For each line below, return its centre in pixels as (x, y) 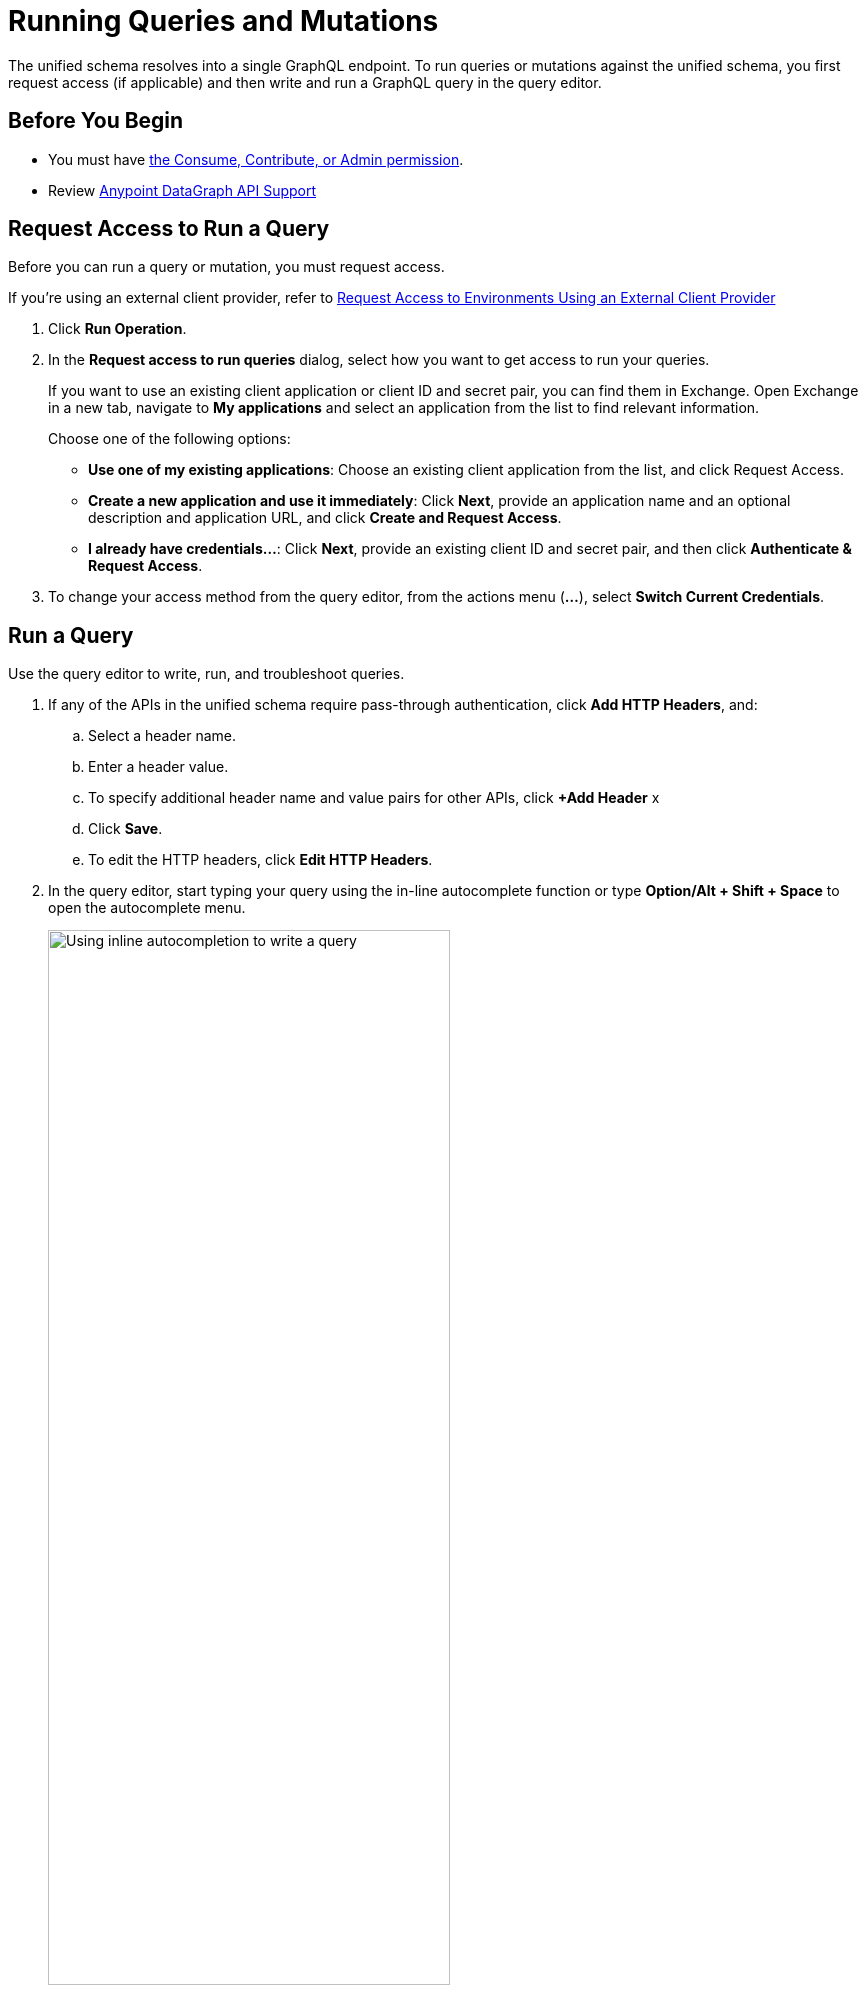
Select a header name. (162, 736)
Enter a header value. (158, 767)
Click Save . (125, 829)
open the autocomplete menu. (147, 908)
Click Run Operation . (117, 329)
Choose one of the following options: (169, 439)
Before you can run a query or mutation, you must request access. (226, 267)
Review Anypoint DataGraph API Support (182, 190)
